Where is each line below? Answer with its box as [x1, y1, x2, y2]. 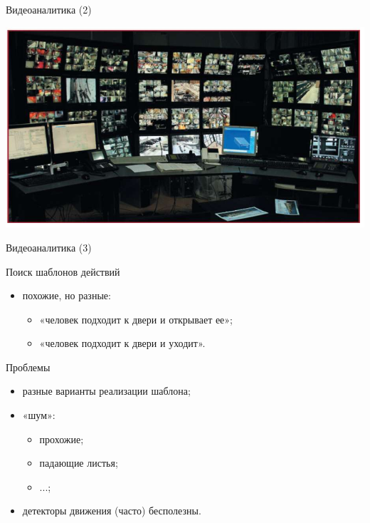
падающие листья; [39, 455, 118, 470]
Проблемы [6, 359, 51, 374]
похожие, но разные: [22, 288, 111, 303]
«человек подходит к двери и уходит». [39, 336, 206, 351]
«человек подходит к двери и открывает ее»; [39, 311, 233, 326]
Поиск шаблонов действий [6, 264, 120, 279]
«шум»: [22, 408, 55, 423]
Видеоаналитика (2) [6, 2, 92, 16]
